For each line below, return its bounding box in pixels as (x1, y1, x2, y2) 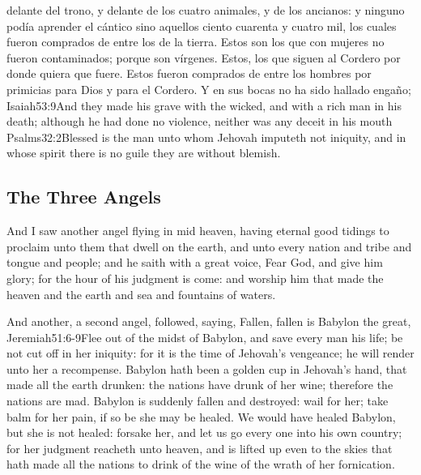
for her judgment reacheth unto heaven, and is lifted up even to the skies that (6, 439, 393, 456)
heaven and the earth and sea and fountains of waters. (6, 285, 276, 302)
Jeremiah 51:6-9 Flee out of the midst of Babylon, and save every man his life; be (6, 328, 403, 345)
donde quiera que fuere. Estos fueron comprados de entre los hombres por (6, 65, 372, 82)
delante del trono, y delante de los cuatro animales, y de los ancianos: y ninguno (6, 2, 405, 18)
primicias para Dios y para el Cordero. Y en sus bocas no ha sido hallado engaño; (6, 80, 411, 97)
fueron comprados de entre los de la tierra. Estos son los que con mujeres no (6, 33, 385, 50)
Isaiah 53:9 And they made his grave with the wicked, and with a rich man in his (6, 96, 402, 113)
